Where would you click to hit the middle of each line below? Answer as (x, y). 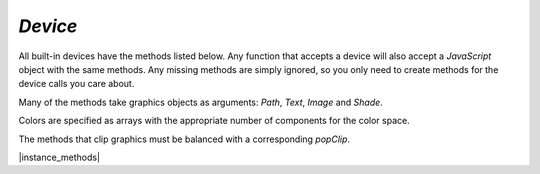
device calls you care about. (76, 84)
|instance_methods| (59, 157)
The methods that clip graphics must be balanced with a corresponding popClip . (184, 139)
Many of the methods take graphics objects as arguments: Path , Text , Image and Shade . (201, 102)
